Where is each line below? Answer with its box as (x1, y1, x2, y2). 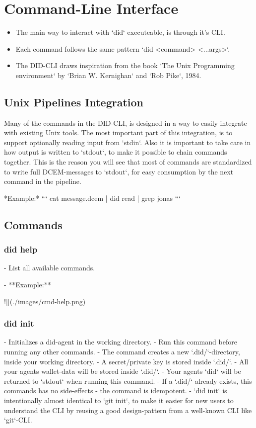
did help (4, 243, 38, 256)
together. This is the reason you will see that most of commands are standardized (4, 157, 252, 167)
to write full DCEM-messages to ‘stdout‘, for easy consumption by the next (4, 166, 234, 176)
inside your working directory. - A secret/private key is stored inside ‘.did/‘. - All (4, 356, 249, 366)
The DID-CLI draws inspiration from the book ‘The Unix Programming (15, 60, 235, 71)
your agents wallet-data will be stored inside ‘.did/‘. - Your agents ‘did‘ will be (4, 366, 241, 376)
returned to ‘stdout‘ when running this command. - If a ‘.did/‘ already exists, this (4, 375, 252, 386)
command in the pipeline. (4, 176, 81, 186)
